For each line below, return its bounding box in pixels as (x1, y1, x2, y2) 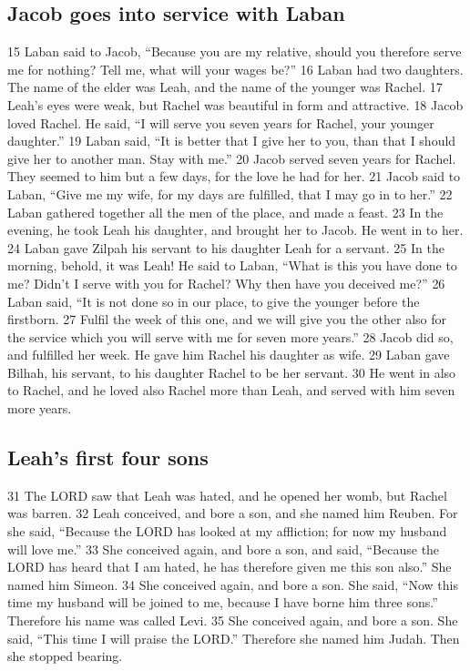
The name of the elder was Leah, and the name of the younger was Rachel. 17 (7, 77, 443, 97)
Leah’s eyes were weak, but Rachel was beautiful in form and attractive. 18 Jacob (7, 95, 464, 114)
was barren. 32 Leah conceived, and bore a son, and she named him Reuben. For (7, 503, 458, 523)
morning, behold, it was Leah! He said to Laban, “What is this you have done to (7, 256, 457, 275)
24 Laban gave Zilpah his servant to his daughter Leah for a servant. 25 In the (7, 238, 444, 257)
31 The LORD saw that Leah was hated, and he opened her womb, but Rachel (7, 485, 447, 504)
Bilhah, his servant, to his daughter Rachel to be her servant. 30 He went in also (7, 362, 456, 381)
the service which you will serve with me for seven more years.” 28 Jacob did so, (7, 327, 454, 346)
